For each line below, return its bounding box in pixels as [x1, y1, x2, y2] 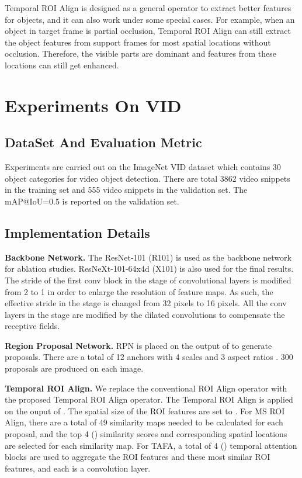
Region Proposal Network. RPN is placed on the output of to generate [5, 339, 272, 351]
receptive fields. [5, 320, 60, 332]
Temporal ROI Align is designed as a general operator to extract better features [5, 2, 291, 13]
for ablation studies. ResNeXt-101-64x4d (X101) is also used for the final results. [5, 262, 294, 275]
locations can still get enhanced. [5, 58, 119, 71]
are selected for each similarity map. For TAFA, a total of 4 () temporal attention [5, 439, 297, 451]
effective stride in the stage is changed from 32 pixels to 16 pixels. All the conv [5, 297, 287, 309]
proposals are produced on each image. [5, 362, 144, 375]
